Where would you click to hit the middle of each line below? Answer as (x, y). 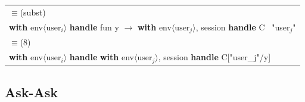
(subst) (33, 12)
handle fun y (94, 27)
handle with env (102, 57)
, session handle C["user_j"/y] (214, 57)
